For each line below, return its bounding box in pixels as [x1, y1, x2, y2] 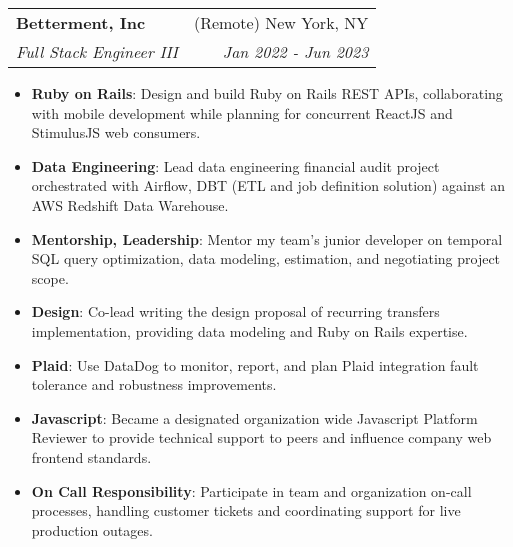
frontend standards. [31, 446, 152, 467]
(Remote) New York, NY [193, 11, 369, 34]
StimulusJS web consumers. [31, 122, 201, 143]
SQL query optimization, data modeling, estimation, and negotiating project [31, 248, 501, 269]
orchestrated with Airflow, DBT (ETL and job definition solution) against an [31, 175, 506, 196]
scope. [31, 267, 69, 288]
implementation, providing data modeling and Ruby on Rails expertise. [31, 320, 468, 341]
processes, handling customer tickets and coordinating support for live [31, 500, 461, 521]
